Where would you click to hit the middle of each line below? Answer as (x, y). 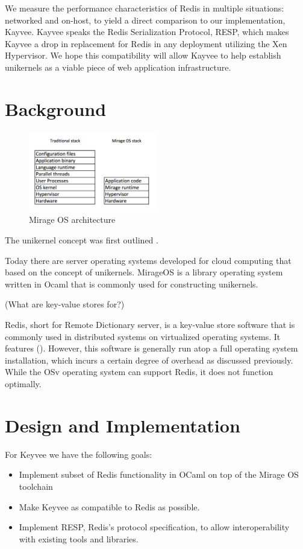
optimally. (23, 384)
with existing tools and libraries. (79, 538)
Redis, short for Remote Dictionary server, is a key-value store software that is (150, 325)
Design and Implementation (123, 425)
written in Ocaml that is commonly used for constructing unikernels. (132, 284)
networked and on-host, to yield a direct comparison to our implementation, (145, 20)
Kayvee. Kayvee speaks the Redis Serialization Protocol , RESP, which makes (147, 32)
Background (56, 108)
